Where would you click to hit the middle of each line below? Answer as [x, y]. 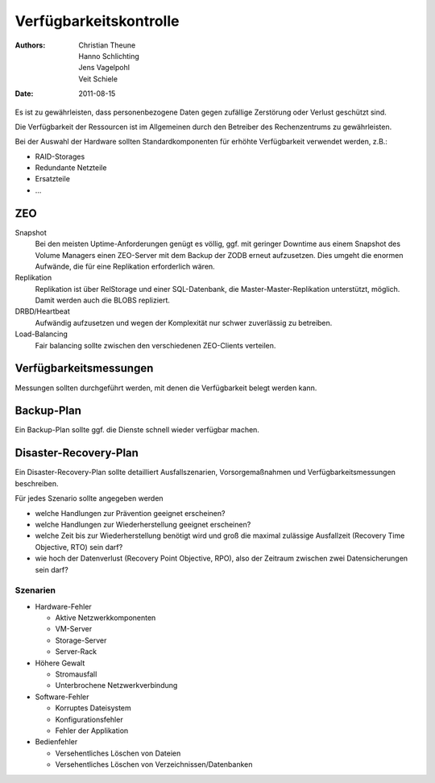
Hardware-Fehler [63, 606]
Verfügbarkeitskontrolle [97, 21]
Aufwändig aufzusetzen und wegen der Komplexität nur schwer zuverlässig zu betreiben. [184, 323]
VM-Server [74, 629]
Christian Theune [107, 45]
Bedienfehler [56, 742]
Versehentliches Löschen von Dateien [118, 753]
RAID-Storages [60, 156]
